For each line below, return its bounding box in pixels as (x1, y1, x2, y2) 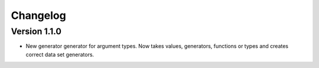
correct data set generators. (25, 51, 95, 58)
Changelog (11, 9, 66, 22)
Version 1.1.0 (11, 26, 62, 37)
